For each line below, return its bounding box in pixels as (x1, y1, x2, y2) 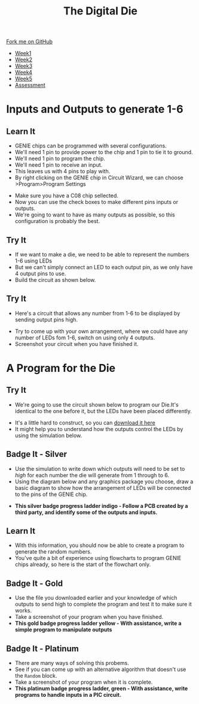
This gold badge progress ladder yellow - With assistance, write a (14, 619, 182, 627)
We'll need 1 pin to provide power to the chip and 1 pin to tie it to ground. (14, 149, 193, 156)
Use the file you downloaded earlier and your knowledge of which (14, 594, 177, 601)
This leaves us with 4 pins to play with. (14, 168, 111, 175)
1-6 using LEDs (14, 257, 53, 264)
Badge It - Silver (6, 449, 68, 459)
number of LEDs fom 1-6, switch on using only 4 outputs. (14, 334, 155, 341)
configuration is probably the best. (14, 218, 100, 225)
